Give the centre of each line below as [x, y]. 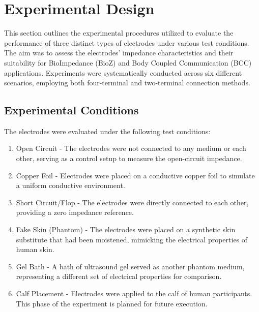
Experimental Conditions [71, 110]
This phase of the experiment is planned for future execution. [112, 303]
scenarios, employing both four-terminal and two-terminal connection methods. [127, 83]
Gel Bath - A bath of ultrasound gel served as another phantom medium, [130, 266]
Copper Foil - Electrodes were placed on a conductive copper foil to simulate [135, 175]
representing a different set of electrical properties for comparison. [119, 276]
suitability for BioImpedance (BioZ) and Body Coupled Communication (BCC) [128, 62]
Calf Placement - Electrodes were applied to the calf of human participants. [134, 293]
